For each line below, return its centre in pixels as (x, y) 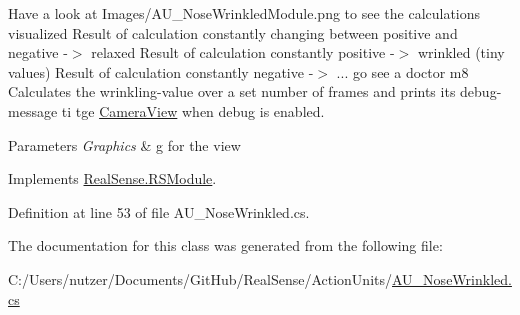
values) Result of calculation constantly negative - (161, 71)
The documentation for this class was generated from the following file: (225, 245)
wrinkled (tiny (461, 52)
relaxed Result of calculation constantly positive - (243, 52)
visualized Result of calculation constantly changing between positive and (233, 32)
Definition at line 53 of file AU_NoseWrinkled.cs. (159, 211)
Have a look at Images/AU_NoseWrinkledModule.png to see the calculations (244, 13)
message (33, 110)
